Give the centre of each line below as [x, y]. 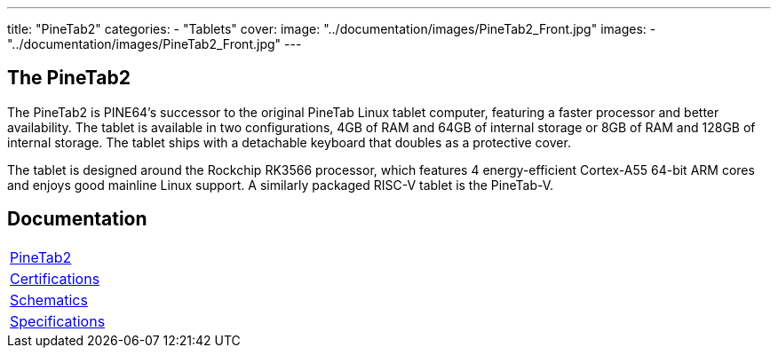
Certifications [55, 278]
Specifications [58, 321]
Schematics [49, 300]
